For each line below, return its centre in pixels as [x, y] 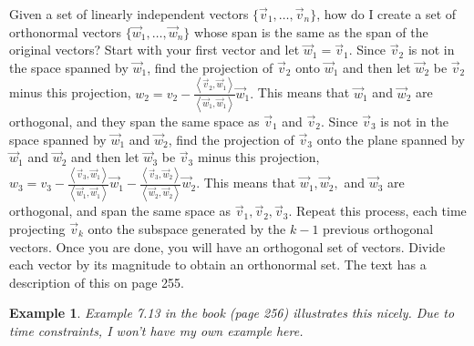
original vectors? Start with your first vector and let [155, 50]
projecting [37, 229]
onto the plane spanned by [391, 139]
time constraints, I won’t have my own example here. [156, 330]
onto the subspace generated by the [187, 229]
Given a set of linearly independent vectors [129, 14]
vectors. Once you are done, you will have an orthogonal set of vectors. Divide [227, 246]
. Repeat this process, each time [377, 211]
